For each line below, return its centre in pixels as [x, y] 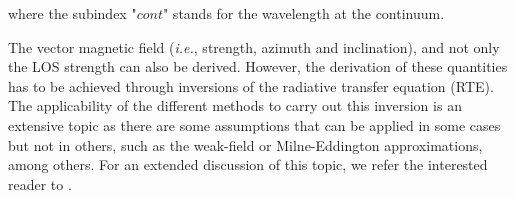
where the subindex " [72, 13]
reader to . [40, 183]
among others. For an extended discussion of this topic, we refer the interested [248, 164]
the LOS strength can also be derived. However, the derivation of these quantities [258, 66]
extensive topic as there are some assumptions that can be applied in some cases [254, 124]
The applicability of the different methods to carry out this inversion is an [235, 105]
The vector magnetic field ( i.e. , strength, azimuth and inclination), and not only [254, 46]
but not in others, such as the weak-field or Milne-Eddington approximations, [245, 144]
